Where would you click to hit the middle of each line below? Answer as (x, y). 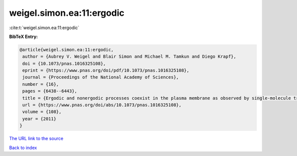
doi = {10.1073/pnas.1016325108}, (64, 63)
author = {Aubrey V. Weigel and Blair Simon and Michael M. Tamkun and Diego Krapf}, (129, 57)
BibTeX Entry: (24, 37)
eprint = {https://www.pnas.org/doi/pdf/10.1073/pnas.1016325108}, (106, 71)
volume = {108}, (42, 112)
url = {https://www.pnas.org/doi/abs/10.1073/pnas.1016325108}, (102, 105)
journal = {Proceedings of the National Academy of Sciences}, (101, 77)
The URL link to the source (36, 139)
